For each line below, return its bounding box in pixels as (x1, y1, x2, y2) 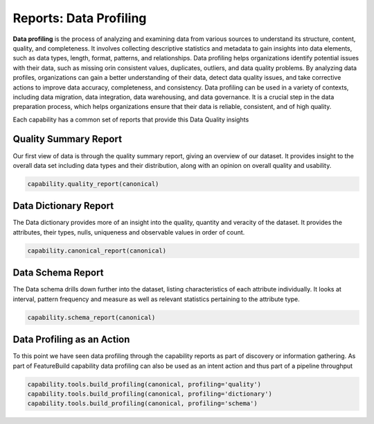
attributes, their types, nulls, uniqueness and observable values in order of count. (12, 228, 245, 236)
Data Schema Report (12, 267, 104, 279)
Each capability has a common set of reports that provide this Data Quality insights (12, 115, 249, 124)
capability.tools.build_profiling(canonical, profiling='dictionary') (27, 389, 273, 398)
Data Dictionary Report (12, 200, 114, 212)
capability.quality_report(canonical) (27, 180, 159, 187)
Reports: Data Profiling (12, 10, 147, 26)
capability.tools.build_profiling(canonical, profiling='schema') (27, 400, 258, 407)
